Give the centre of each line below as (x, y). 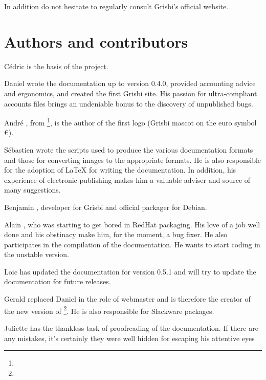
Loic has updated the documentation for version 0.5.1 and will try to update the (130, 271)
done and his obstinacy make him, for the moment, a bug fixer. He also (116, 234)
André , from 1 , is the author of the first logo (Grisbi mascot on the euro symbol (130, 122)
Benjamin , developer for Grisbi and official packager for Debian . (106, 207)
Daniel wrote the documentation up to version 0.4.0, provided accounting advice (130, 83)
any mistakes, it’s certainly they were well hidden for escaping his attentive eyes (129, 338)
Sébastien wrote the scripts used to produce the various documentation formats (129, 149)
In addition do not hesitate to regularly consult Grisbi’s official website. (116, 6)
